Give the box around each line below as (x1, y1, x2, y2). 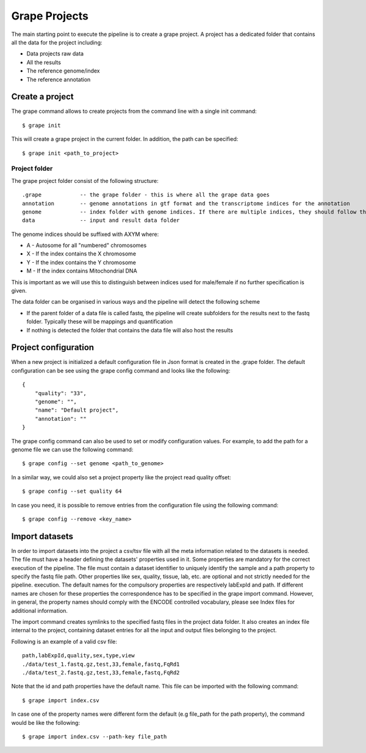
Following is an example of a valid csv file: (11, 638, 117, 645)
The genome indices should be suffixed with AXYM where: (11, 230, 159, 238)
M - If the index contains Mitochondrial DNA (26, 267, 137, 274)
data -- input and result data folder (22, 217, 180, 224)
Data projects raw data (26, 50, 84, 57)
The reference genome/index (26, 67, 100, 74)
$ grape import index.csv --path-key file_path (22, 733, 167, 740)
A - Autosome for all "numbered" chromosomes (26, 241, 147, 249)
